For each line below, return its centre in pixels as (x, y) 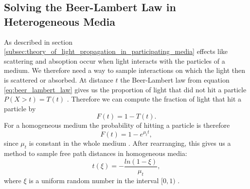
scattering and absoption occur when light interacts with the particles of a (115, 60)
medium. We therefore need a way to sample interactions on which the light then (125, 70)
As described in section (38, 42)
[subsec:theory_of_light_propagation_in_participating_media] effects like (116, 51)
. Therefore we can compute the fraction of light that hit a (154, 99)
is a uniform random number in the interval (94, 180)
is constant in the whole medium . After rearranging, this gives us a (130, 143)
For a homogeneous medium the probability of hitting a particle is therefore (117, 125)
